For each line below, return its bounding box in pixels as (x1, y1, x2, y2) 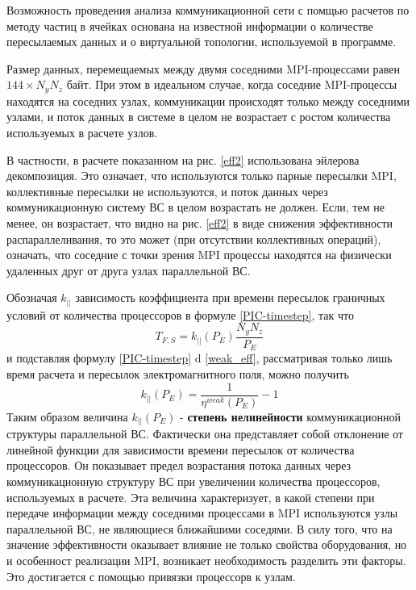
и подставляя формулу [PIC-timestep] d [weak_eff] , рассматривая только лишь (6, 349, 393, 366)
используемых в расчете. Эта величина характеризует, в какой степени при (6, 488, 375, 505)
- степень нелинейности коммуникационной (180, 408, 401, 425)
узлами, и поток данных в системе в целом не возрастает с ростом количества (6, 108, 391, 125)
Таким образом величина (6, 408, 128, 425)
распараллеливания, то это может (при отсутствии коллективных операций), (6, 230, 381, 247)
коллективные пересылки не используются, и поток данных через (6, 182, 328, 199)
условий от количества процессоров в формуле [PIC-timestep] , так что (6, 306, 354, 323)
